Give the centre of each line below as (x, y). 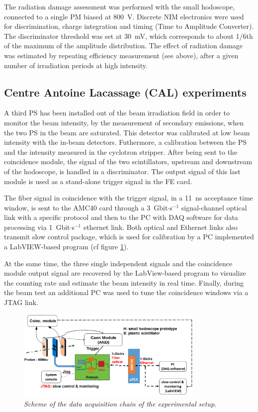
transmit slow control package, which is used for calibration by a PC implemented (129, 237)
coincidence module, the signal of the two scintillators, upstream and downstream (128, 161)
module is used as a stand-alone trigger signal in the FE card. (98, 181)
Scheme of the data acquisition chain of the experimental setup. (120, 403)
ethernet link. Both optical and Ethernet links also (160, 227)
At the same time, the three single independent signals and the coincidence (118, 263)
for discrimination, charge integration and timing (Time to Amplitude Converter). (129, 26)
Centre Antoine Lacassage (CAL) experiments (125, 92)
